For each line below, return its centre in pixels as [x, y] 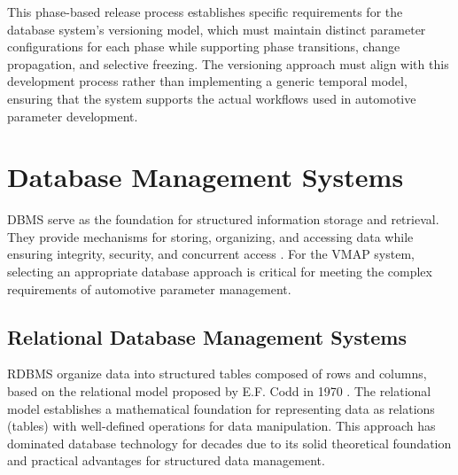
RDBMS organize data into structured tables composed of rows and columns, [217, 374]
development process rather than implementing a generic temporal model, [207, 81]
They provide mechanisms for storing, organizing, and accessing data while [210, 236]
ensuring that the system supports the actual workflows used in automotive [212, 98]
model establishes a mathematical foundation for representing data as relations [221, 408]
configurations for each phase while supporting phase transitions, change [204, 47]
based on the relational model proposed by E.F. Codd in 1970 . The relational [219, 391]
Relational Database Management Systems [207, 336]
